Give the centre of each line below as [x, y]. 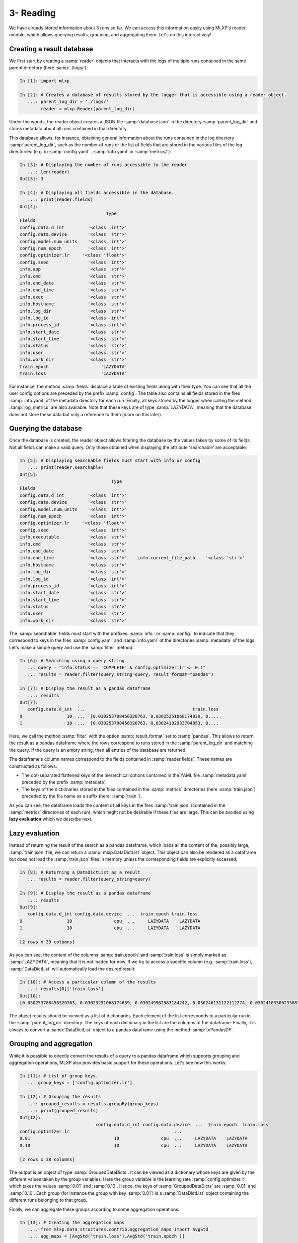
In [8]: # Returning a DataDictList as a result [80, 872]
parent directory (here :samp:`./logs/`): [48, 68]
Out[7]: [29, 702]
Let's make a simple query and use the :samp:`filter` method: [71, 647]
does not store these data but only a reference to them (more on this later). [86, 414]
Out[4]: [29, 207]
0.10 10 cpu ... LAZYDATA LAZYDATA [134, 1145]
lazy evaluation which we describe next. [51, 819]
